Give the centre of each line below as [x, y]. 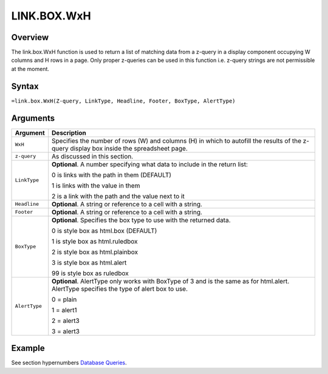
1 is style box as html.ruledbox [95, 241]
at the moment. [30, 69]
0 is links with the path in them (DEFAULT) [112, 175]
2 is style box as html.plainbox [95, 252]
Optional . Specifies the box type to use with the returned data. [141, 220]
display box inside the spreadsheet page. [129, 148]
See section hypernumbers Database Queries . [69, 363]
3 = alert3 [66, 331]
